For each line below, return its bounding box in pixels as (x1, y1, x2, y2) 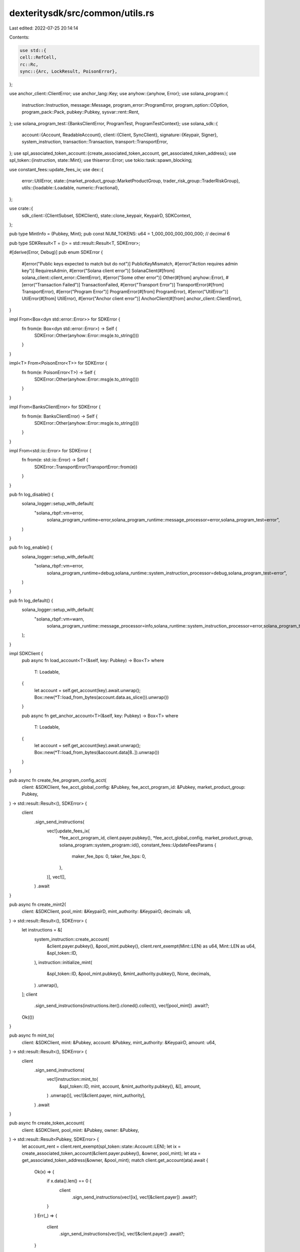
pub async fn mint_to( (9, 1032, 54, 1039)
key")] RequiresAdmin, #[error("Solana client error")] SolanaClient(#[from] (21, 267, 175, 273)
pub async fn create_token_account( (9, 1120, 84, 1126)
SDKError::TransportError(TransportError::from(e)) (34, 464, 137, 470)
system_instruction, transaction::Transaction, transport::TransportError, (21, 139, 168, 145)
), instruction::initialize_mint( (34, 959, 92, 965)
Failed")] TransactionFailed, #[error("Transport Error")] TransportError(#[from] (62, 281, 224, 287)
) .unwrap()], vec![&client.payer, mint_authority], (46, 1092, 146, 1099)
